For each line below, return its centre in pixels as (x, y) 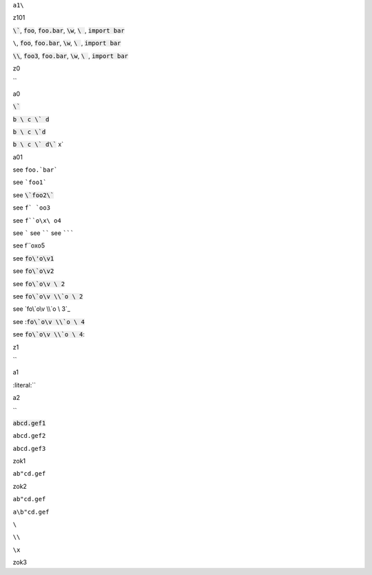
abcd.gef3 (29, 448)
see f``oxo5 (29, 245)
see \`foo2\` (33, 195)
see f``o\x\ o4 (37, 220)
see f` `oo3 (32, 208)
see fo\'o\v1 (33, 258)
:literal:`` (24, 385)
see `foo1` (30, 182)
